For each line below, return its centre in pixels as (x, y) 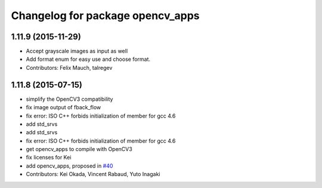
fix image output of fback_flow (64, 107)
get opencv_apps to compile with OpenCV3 (79, 149)
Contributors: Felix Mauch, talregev (69, 67)
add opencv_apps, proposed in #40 (69, 166)
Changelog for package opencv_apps (105, 16)
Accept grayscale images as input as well (77, 51)
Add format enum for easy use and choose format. (88, 59)
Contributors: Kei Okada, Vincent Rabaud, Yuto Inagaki (93, 174)
